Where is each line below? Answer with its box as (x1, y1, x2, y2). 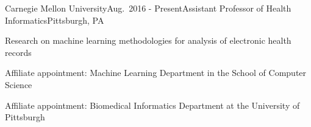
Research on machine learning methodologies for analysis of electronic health (5, 34, 291, 47)
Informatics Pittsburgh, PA (5, 13, 104, 26)
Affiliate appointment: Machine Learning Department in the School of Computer (5, 66, 307, 79)
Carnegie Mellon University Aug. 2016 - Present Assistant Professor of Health (5, 2, 291, 14)
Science (5, 78, 32, 91)
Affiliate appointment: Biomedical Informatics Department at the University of (5, 98, 300, 111)
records (5, 46, 32, 58)
